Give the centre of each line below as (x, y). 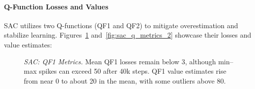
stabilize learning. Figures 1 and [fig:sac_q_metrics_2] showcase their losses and (128, 35)
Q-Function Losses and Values (56, 6)
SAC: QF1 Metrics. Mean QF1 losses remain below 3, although (120, 61)
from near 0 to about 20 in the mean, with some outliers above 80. (125, 80)
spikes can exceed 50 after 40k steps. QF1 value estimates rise (133, 71)
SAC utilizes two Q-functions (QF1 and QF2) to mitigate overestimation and (121, 25)
